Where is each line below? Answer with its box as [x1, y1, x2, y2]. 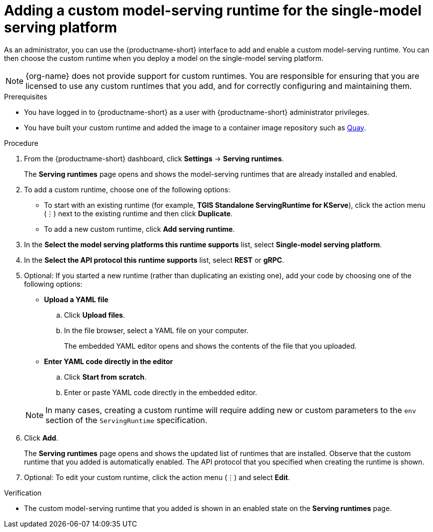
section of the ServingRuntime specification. [45, 415, 207, 425]
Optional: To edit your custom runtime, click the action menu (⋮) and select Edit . [24, 473, 290, 482]
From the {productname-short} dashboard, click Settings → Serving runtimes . [24, 154, 284, 163]
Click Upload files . [64, 310, 125, 319]
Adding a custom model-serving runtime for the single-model [4, 2, 421, 19]
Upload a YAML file [44, 295, 108, 304]
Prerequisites [4, 92, 47, 101]
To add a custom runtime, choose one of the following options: [24, 185, 230, 194]
